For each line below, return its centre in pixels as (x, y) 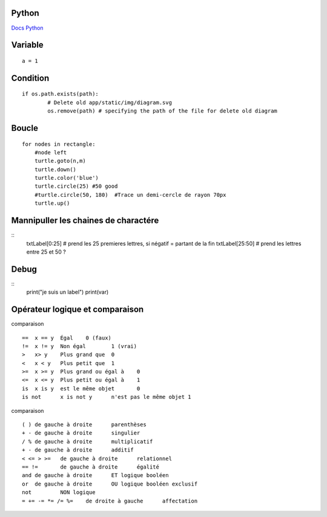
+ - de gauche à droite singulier (81, 433)
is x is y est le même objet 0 (81, 388)
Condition (30, 78)
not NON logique (59, 492)
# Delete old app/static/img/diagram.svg (110, 102)
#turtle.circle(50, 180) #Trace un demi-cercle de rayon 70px (130, 195)
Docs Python (27, 28)
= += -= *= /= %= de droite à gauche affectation (110, 501)
